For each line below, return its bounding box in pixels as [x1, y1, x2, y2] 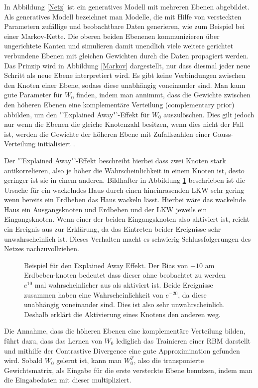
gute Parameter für [4, 89, 62, 100]
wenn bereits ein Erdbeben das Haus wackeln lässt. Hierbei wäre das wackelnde [4, 194, 246, 205]
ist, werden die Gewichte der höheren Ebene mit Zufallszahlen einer [4, 128, 210, 139]
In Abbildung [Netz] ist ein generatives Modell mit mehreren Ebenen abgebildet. [4, 1, 250, 11]
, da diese [178, 289, 207, 300]
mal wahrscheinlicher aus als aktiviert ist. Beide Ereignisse [34, 280, 213, 290]
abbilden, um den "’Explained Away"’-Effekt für [4, 109, 150, 119]
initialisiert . [37, 138, 75, 149]
